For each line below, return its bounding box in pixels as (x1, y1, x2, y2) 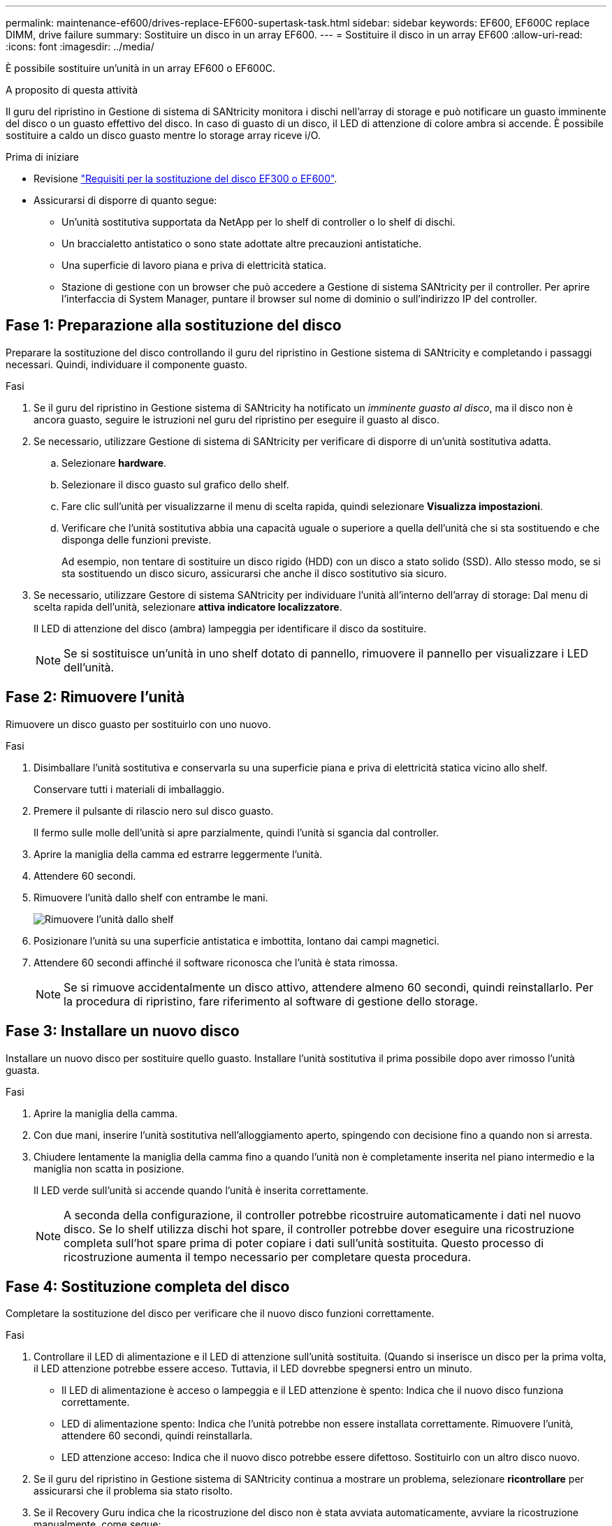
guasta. (6, 1063, 40, 1076)
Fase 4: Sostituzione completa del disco (6, 1277, 290, 1295)
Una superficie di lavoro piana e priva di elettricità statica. (61, 259, 327, 271)
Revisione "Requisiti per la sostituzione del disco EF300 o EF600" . (34, 173, 337, 184)
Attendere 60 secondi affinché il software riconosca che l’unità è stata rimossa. (34, 956, 398, 968)
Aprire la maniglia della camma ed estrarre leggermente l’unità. (34, 848, 323, 860)
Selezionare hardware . (61, 456, 167, 469)
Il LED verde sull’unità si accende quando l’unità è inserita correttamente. (34, 1184, 369, 1196)
